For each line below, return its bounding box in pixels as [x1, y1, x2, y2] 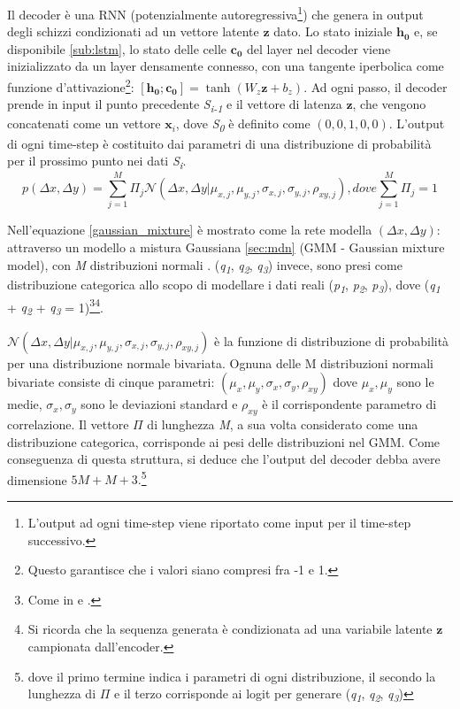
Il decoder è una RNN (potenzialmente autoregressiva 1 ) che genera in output [7, 3, 424, 23]
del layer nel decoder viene [246, 39, 391, 58]
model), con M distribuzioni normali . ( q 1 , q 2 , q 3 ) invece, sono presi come [7, 255, 402, 276]
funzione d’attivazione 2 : [7, 75, 134, 96]
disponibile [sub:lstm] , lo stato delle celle [7, 39, 227, 58]
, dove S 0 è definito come [175, 114, 310, 135]
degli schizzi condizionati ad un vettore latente [7, 22, 259, 41]
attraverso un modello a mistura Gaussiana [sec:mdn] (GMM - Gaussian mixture [7, 237, 445, 256]
